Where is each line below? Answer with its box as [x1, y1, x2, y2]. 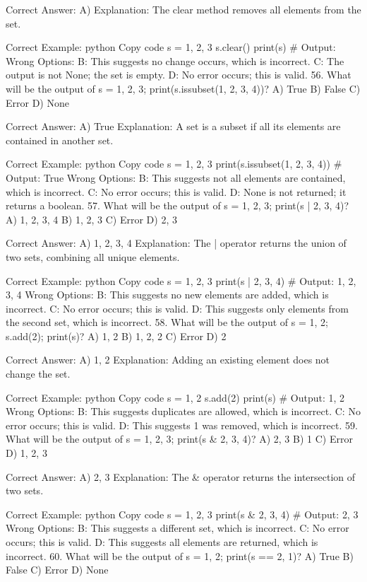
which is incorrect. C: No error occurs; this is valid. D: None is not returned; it [6, 184, 347, 199]
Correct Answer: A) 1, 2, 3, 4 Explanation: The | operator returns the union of [6, 235, 347, 250]
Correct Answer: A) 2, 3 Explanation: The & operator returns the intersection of [6, 469, 356, 484]
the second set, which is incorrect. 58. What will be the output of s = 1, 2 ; [6, 315, 328, 330]
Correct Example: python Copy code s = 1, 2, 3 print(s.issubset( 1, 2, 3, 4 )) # [6, 156, 342, 171]
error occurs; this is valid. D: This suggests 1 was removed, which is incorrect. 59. [6, 417, 358, 432]
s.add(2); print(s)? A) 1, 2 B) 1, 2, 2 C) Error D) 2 [6, 328, 227, 343]
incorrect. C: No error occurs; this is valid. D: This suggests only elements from [6, 301, 349, 315]
